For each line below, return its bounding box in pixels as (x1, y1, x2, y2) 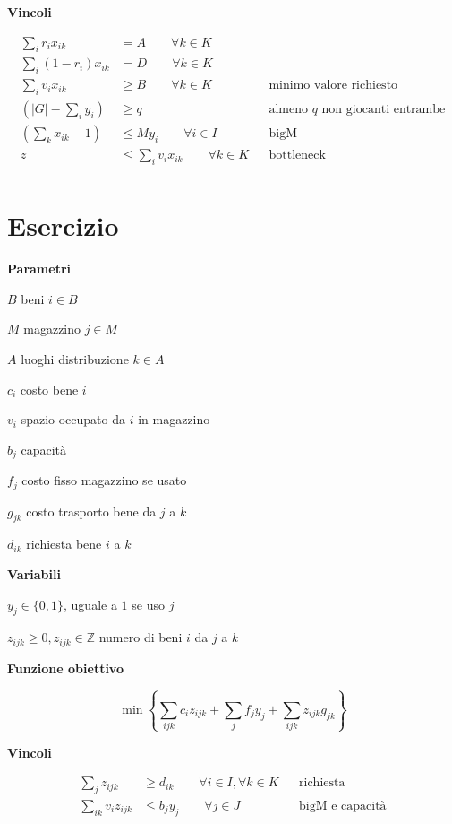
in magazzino (138, 410, 210, 429)
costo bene (20, 379, 79, 398)
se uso (132, 594, 165, 613)
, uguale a (64, 594, 117, 613)
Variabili (7, 564, 61, 583)
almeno (269, 103, 309, 117)
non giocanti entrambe (321, 103, 446, 117)
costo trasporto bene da (26, 501, 157, 520)
